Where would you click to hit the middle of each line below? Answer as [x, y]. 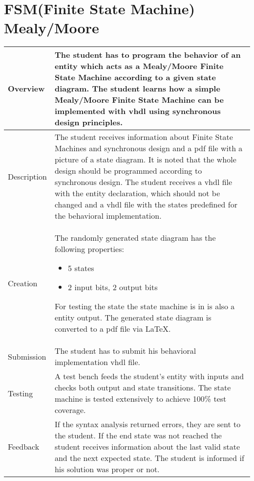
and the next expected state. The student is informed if [149, 458]
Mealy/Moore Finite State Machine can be [139, 100]
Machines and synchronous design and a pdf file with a [148, 148]
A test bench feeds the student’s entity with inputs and [149, 376]
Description [27, 176]
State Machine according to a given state [135, 77]
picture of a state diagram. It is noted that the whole [145, 160]
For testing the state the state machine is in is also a [145, 306]
